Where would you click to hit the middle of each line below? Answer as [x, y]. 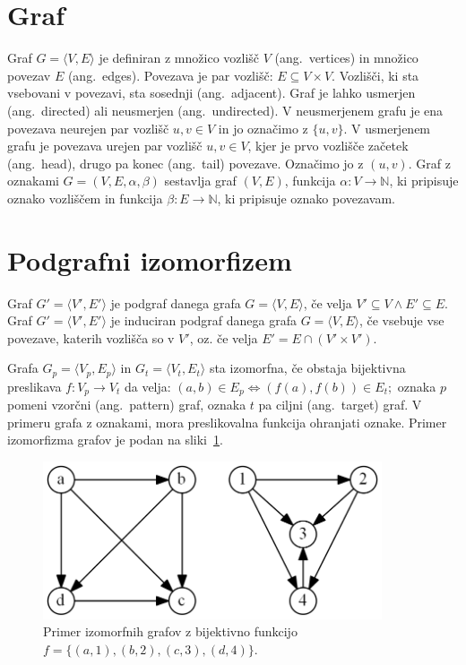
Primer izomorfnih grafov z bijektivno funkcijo [170, 631]
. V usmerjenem [387, 128]
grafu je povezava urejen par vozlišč [105, 146]
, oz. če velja [224, 337]
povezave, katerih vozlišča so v [91, 337]
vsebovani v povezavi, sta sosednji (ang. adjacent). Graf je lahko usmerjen [211, 93]
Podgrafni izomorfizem [150, 259]
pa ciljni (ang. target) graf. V [340, 405]
